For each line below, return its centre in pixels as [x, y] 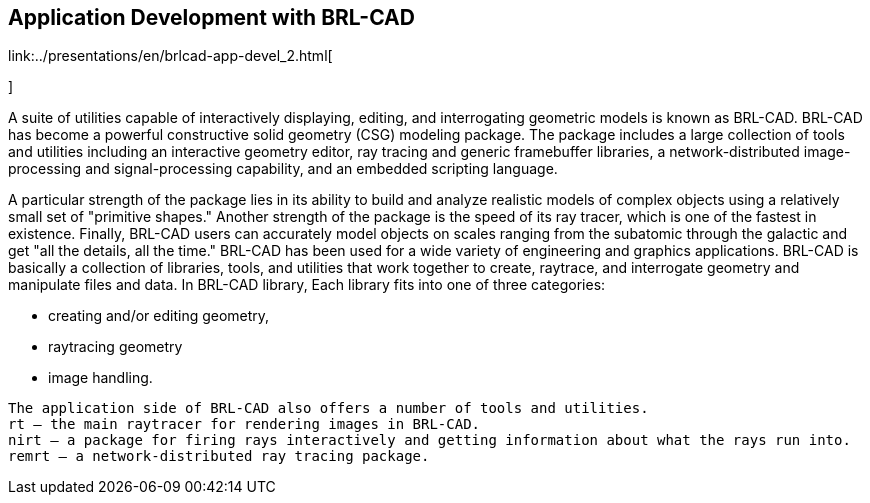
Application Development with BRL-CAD [211, 17]
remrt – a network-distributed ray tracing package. [219, 456]
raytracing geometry [115, 347]
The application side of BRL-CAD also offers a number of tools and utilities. [328, 408]
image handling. [100, 378]
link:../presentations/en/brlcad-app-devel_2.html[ [170, 56]
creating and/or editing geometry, [159, 316]
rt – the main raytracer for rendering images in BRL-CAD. [244, 424]
